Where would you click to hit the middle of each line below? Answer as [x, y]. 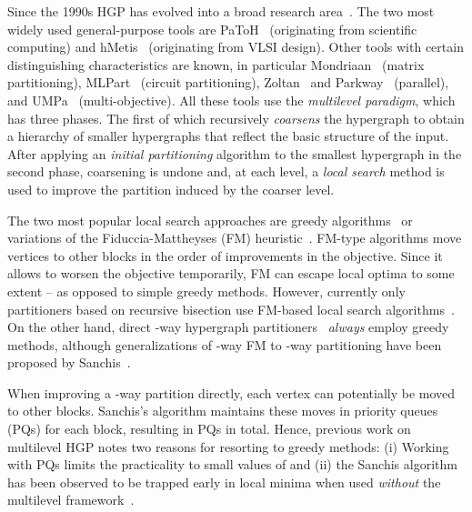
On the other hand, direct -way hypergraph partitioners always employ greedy [228, 327]
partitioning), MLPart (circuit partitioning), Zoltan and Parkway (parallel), [228, 82]
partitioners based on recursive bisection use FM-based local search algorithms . [231, 309]
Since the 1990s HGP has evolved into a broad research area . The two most [221, 11]
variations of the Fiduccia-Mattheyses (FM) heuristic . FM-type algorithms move [235, 238]
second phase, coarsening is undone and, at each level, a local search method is [226, 171]
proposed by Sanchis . [69, 362]
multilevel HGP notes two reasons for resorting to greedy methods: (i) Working [228, 446]
